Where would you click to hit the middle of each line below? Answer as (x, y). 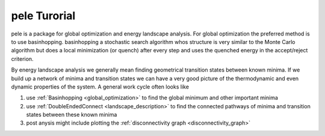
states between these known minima (72, 115)
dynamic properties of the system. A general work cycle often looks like (100, 87)
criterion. (22, 59)
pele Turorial (43, 16)
